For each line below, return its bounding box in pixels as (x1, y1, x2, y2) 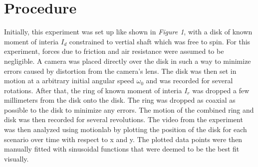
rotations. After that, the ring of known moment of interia (4, 85, 182, 95)
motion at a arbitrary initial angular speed (4, 75, 134, 86)
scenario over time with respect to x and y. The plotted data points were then (4, 134, 243, 144)
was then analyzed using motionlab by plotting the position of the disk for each (4, 124, 247, 135)
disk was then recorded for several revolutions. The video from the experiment (4, 114, 243, 125)
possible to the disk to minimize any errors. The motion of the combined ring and (4, 104, 254, 115)
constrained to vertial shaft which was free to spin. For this (69, 36, 251, 46)
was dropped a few (192, 85, 250, 95)
